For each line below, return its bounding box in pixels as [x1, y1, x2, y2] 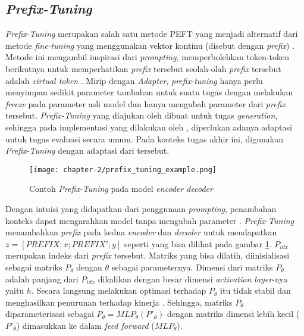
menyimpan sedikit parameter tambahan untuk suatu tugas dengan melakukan [5, 86, 293, 98]
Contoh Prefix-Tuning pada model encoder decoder [29, 182, 213, 195]
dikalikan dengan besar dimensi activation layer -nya [98, 272, 288, 285]
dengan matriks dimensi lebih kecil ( [167, 307, 300, 320]
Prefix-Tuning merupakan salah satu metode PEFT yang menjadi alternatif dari [5, 27, 298, 40]
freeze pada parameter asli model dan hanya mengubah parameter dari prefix [5, 97, 286, 110]
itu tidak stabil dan [220, 284, 291, 297]
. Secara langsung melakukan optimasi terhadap [31, 284, 206, 297]
